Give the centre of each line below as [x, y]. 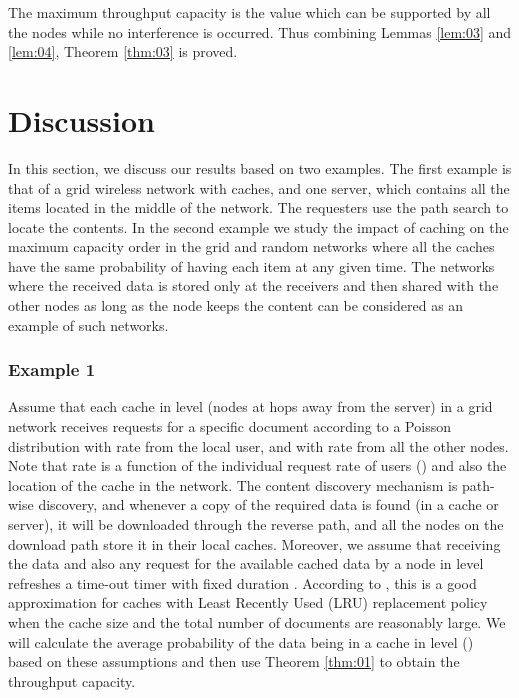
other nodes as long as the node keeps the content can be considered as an [236, 305]
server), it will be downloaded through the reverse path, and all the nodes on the [256, 524]
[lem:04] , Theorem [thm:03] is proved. [123, 51]
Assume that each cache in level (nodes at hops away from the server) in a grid [250, 406]
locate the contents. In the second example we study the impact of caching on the [258, 226]
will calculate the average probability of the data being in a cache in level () [241, 641]
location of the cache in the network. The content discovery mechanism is [233, 484]
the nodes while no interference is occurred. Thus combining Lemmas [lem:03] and [260, 31]
